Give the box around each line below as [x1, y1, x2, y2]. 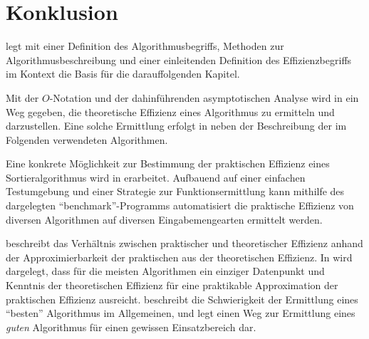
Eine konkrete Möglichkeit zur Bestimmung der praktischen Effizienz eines [6, 156, 330, 171]
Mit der [6, 90, 39, 105]
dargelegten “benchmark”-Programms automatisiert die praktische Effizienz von [6, 198, 354, 213]
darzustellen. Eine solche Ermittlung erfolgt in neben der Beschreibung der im [6, 118, 347, 133]
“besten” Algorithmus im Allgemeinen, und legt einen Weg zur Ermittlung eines [6, 306, 355, 320]
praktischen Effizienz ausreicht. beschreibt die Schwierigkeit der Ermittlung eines [6, 291, 358, 306]
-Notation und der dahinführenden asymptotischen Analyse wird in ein [49, 90, 359, 105]
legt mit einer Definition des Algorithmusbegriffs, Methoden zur [6, 38, 284, 53]
